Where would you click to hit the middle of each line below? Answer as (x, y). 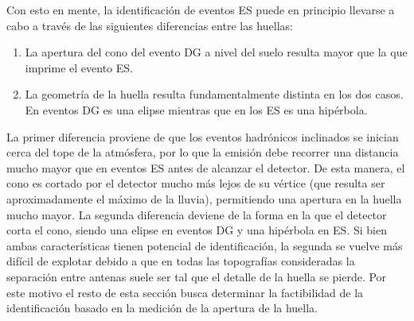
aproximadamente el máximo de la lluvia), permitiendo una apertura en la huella (204, 198)
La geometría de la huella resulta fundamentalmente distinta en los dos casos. (214, 94)
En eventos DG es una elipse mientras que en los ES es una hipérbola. (196, 109)
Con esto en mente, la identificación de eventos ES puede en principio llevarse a (201, 10)
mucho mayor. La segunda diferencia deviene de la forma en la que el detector (197, 214)
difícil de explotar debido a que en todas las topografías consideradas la (181, 261)
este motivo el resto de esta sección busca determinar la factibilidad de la (185, 292)
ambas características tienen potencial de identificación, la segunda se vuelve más (205, 245)
